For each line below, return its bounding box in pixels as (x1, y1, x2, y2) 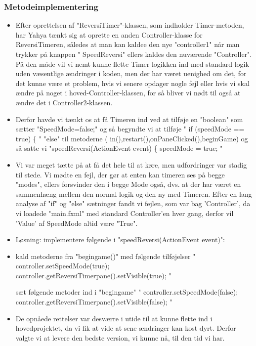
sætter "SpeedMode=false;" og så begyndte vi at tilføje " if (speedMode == (15, 124, 245, 134)
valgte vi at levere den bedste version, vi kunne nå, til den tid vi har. (15, 332, 225, 343)
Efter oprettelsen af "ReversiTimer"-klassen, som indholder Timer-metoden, (15, 20, 244, 30)
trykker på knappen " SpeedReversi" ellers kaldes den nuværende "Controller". (15, 49, 252, 59)
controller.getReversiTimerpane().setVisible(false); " (15, 297, 172, 307)
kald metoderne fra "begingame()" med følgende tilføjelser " (15, 251, 196, 261)
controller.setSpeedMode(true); (15, 260, 110, 271)
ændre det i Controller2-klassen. (15, 97, 113, 107)
